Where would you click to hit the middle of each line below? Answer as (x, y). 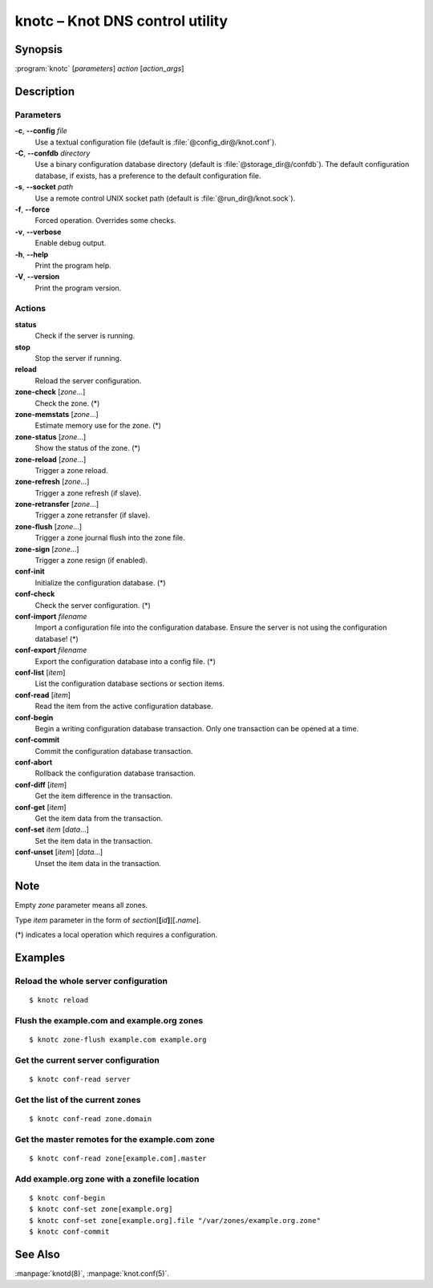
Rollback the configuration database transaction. (115, 773)
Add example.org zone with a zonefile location (107, 1179)
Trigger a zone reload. (71, 470)
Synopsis (39, 49)
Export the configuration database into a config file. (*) (125, 661)
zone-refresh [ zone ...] (52, 482)
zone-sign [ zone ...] (47, 549)
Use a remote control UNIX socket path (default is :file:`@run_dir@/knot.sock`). (165, 198)
